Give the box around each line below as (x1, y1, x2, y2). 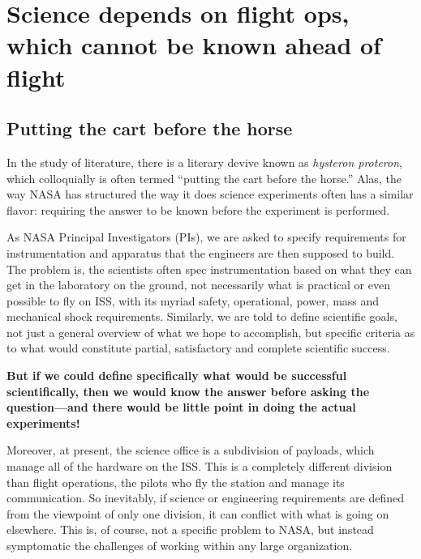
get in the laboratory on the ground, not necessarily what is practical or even (6, 276, 390, 293)
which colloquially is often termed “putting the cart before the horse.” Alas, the (6, 169, 402, 186)
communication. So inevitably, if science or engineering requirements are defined (6, 489, 404, 506)
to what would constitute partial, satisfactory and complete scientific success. (6, 339, 390, 356)
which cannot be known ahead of (6, 28, 381, 62)
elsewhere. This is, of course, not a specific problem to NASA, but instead (6, 521, 374, 538)
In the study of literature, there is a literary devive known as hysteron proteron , (6, 153, 402, 170)
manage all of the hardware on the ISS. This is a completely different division (6, 458, 393, 475)
